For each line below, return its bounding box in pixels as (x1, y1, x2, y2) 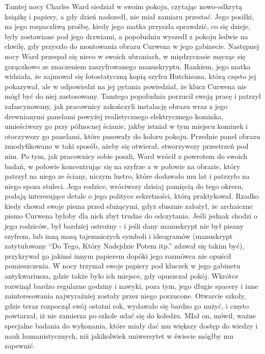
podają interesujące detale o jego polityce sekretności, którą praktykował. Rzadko (5, 190, 259, 201)
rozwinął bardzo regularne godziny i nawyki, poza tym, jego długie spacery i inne (5, 280, 258, 291)
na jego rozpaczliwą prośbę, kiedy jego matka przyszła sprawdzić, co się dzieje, (5, 21, 250, 32)
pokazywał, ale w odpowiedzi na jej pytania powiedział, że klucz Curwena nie (5, 80, 247, 91)
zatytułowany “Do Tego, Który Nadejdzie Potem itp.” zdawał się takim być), (5, 240, 245, 251)
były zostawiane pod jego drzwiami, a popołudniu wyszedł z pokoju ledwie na (5, 31, 248, 41)
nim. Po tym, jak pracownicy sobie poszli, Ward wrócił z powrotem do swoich (5, 150, 248, 161)
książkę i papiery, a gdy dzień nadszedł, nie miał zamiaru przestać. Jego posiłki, (5, 11, 254, 21)
